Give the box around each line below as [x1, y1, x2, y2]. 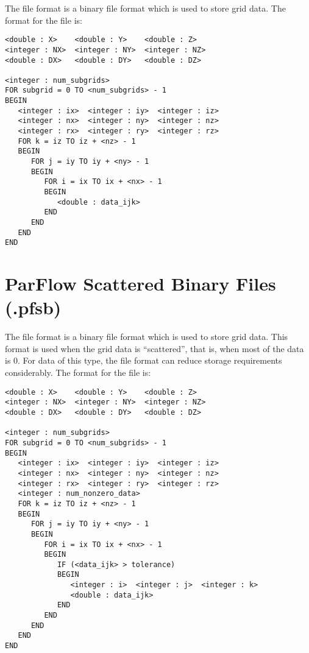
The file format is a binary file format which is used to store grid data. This [5, 330, 288, 343]
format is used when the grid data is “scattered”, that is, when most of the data [5, 342, 304, 355]
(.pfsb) [5, 295, 62, 320]
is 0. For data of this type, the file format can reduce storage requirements [5, 354, 282, 367]
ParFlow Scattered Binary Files [5, 271, 276, 296]
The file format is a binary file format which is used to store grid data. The [5, 2, 286, 14]
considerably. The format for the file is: [5, 366, 151, 379]
